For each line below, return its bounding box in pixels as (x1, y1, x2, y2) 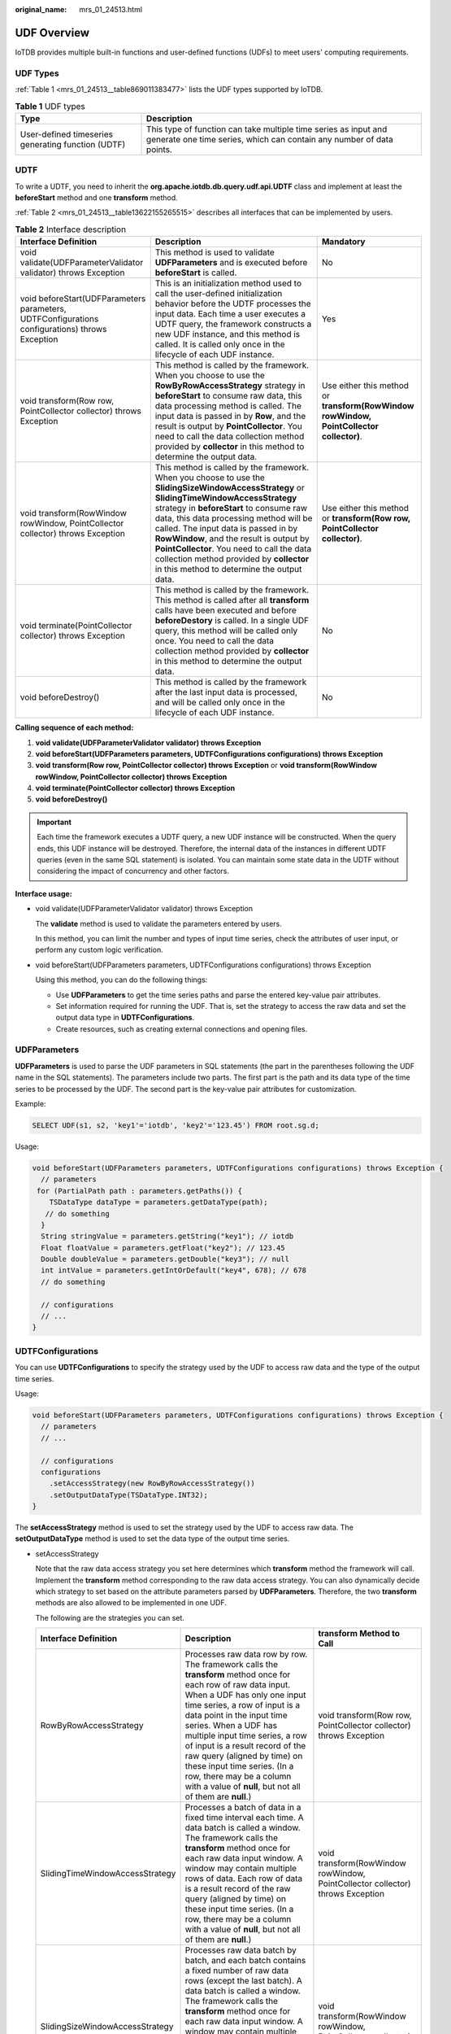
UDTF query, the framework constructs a (154, 318, 312, 330)
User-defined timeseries (20, 129, 114, 140)
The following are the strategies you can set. (35, 1613, 184, 1622)
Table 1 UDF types (15, 100, 85, 111)
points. (146, 143, 172, 155)
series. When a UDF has (184, 1720, 278, 1731)
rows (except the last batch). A (184, 1975, 302, 1987)
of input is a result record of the (184, 1740, 306, 1752)
